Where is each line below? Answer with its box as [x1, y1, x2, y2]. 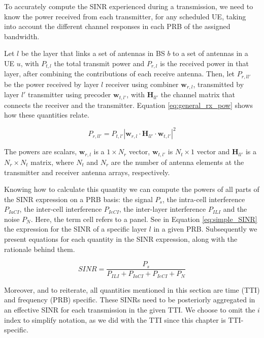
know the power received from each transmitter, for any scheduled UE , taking [4, 11, 246, 21]
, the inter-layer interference [119, 204, 206, 214]
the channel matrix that [160, 89, 236, 100]
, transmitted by [193, 78, 244, 89]
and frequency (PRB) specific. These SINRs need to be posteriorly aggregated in [4, 294, 255, 305]
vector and [196, 146, 230, 157]
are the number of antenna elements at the [111, 156, 244, 167]
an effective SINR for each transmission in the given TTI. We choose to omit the [4, 304, 255, 315]
